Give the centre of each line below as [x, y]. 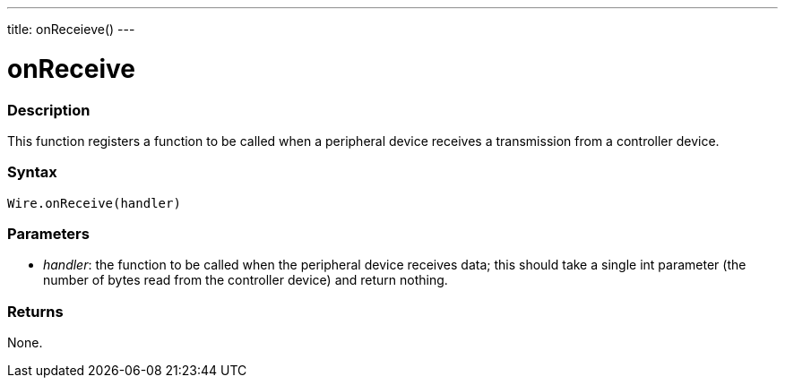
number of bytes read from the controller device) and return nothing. [246, 280]
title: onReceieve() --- [71, 29]
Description [49, 110]
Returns [35, 311]
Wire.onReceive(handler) [94, 203]
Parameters [48, 234]
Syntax [32, 172]
